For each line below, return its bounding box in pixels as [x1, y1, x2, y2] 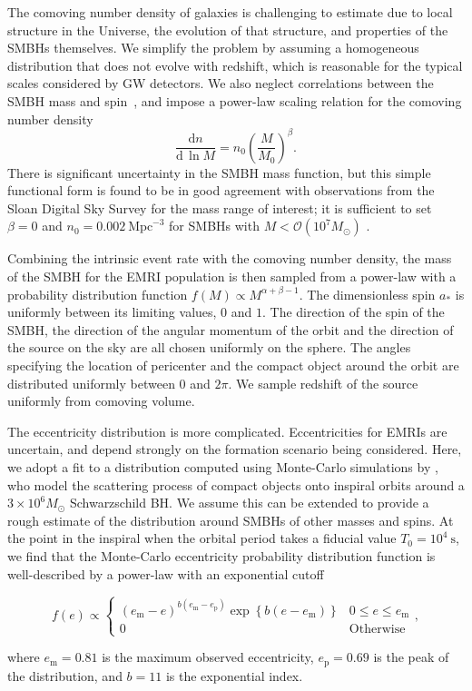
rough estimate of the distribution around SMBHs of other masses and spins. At [7, 510, 454, 529]
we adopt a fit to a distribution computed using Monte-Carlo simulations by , [7, 457, 438, 476]
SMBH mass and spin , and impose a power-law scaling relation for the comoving [7, 91, 462, 110]
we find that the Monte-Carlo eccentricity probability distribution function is [7, 546, 436, 565]
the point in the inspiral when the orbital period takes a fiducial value [7, 528, 397, 548]
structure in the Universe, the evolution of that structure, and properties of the [7, 20, 448, 39]
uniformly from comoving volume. [7, 391, 195, 410]
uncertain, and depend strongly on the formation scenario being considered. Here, [7, 439, 462, 459]
